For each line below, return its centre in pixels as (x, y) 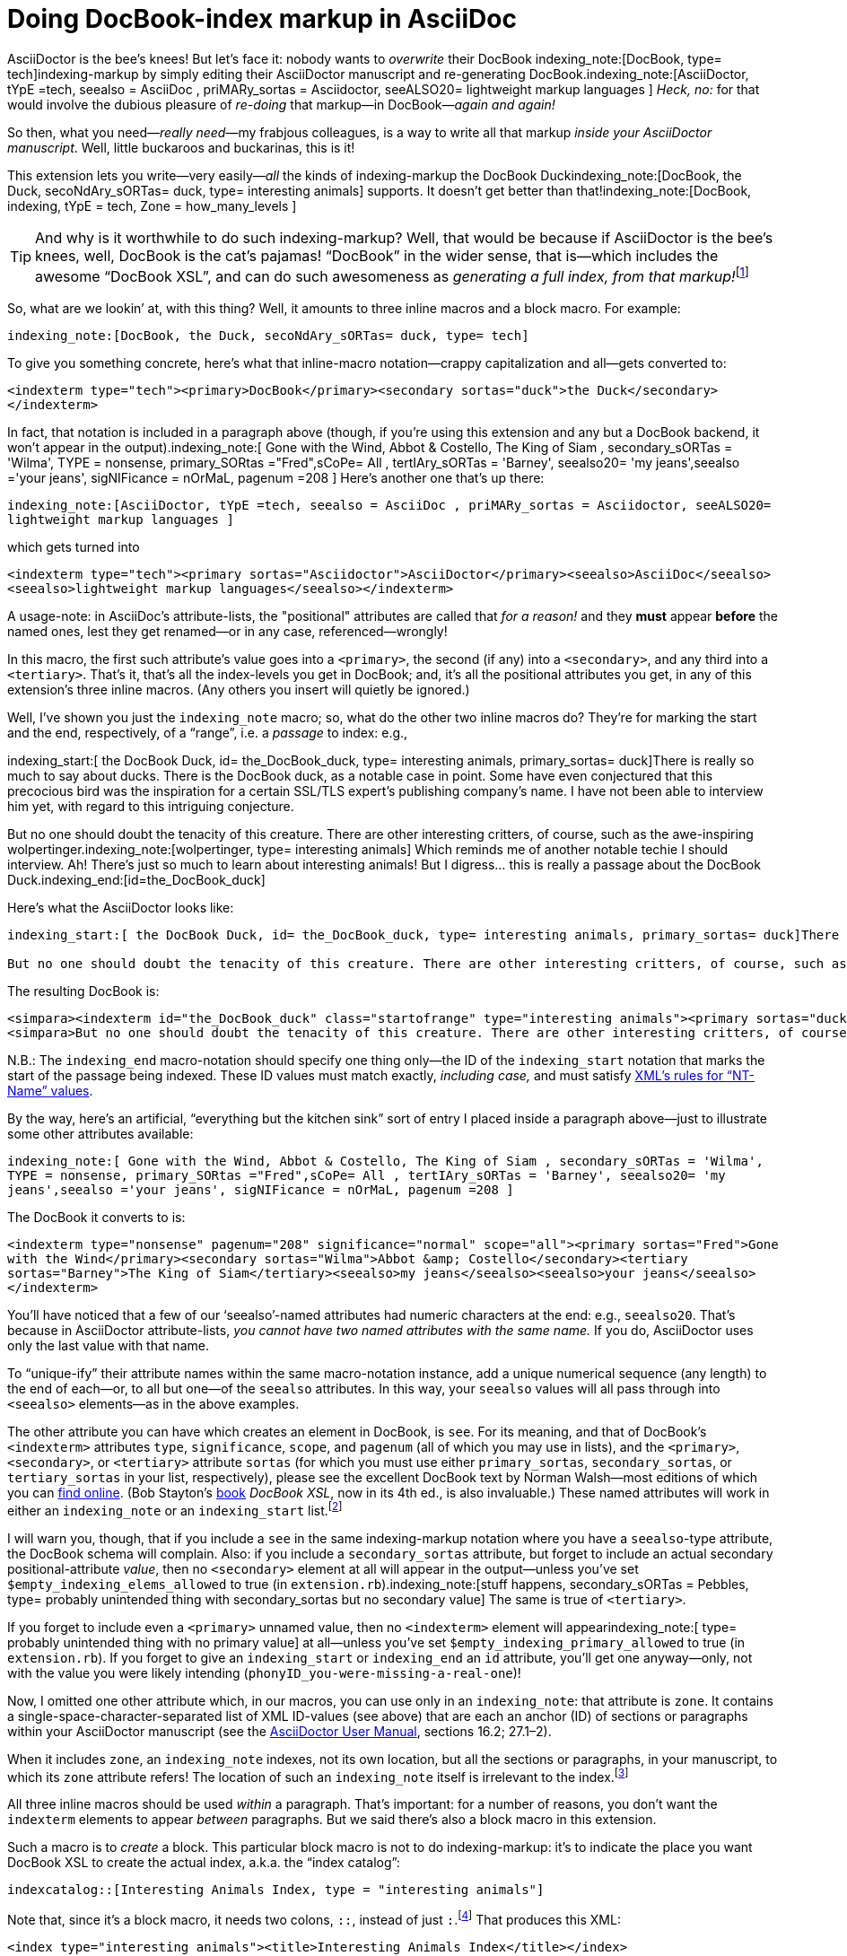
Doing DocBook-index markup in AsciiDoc (262, 19)
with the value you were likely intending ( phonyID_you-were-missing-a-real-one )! (264, 1672)
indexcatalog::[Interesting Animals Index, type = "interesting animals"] (276, 1890)
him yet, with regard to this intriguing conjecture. (151, 807)
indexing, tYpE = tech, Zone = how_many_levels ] (152, 205)
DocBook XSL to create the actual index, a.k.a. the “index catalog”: (204, 1863)
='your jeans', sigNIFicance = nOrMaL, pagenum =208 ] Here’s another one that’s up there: (276, 478)
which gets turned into (74, 547)
